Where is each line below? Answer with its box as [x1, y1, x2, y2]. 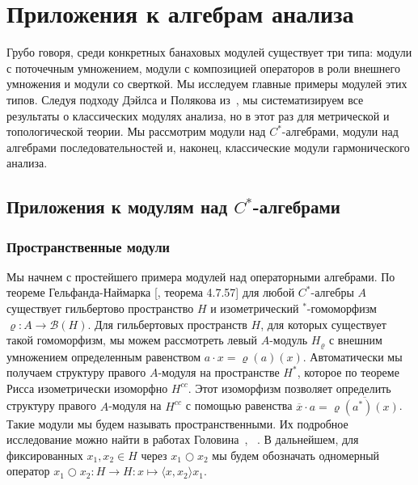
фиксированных [6, 446, 83, 463]
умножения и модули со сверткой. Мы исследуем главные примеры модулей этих [6, 75, 407, 92]
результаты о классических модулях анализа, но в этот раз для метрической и [6, 107, 390, 124]
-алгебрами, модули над [281, 123, 399, 140]
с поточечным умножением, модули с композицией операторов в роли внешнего [6, 59, 400, 76]
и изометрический [210, 300, 299, 317]
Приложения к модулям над [6, 194, 228, 219]
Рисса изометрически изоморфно [6, 379, 168, 396]
